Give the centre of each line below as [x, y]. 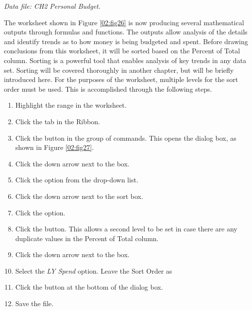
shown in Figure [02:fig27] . [55, 147]
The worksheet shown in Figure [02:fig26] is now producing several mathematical [124, 22]
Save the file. [34, 303]
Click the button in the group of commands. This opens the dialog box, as [126, 138]
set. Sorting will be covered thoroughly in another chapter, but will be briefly [119, 70]
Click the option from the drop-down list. [77, 180]
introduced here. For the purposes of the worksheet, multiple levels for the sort [121, 79]
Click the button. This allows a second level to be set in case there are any [126, 229]
